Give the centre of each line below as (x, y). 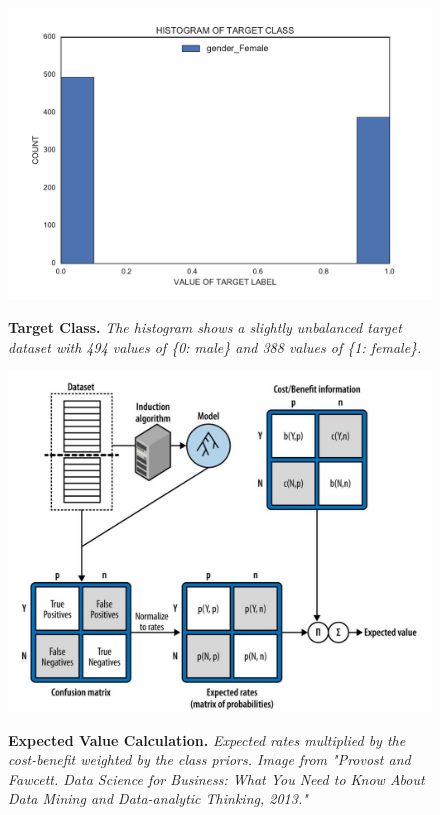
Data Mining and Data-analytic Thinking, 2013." (158, 798)
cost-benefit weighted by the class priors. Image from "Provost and (209, 759)
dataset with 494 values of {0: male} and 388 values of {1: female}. (215, 346)
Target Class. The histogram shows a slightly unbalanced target (205, 327)
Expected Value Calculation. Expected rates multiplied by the (207, 739)
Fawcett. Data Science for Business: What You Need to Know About (216, 778)
